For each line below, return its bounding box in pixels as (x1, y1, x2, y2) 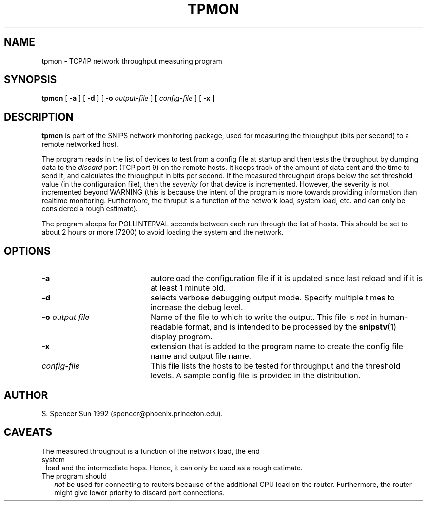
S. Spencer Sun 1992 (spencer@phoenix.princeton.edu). (41, 409, 223, 418)
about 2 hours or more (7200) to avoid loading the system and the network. (41, 228, 284, 237)
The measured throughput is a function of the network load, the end (41, 447, 260, 455)
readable (150, 322, 183, 332)
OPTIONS (4, 244, 51, 257)
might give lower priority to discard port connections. (54, 488, 225, 497)
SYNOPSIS (4, 74, 57, 86)
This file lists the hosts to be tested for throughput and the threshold (150, 361, 401, 371)
